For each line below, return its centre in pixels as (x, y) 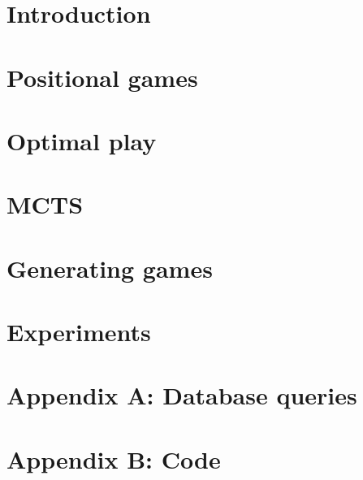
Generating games (110, 268)
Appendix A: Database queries (182, 395)
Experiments (79, 332)
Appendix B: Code (114, 458)
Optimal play (82, 140)
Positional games (102, 77)
